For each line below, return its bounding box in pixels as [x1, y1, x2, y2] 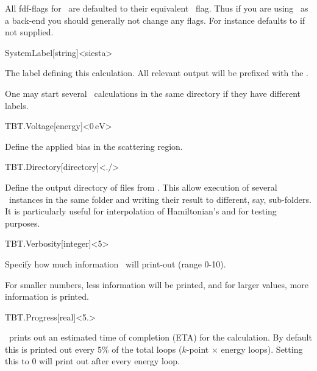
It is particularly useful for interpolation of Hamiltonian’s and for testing [5, 205, 277, 217]
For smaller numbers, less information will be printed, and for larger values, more [5, 278, 308, 291]
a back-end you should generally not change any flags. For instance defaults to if [5, 13, 305, 26]
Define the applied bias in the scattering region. [5, 140, 183, 152]
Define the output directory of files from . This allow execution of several [5, 180, 277, 193]
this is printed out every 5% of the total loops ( [5, 342, 182, 355]
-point [186, 342, 209, 355]
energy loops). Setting [221, 342, 303, 355]
